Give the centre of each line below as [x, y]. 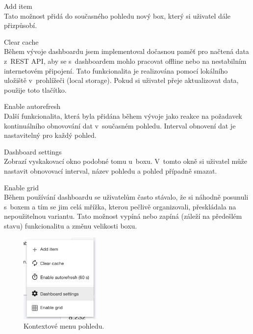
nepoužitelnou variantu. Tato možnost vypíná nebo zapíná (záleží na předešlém [123, 216]
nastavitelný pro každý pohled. [50, 135]
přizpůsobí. [21, 25]
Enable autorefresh [32, 106]
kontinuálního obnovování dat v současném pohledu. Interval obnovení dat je [120, 125]
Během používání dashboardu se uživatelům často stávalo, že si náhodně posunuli [126, 197]
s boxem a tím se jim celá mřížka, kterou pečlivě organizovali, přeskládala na [120, 206]
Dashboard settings [33, 151]
